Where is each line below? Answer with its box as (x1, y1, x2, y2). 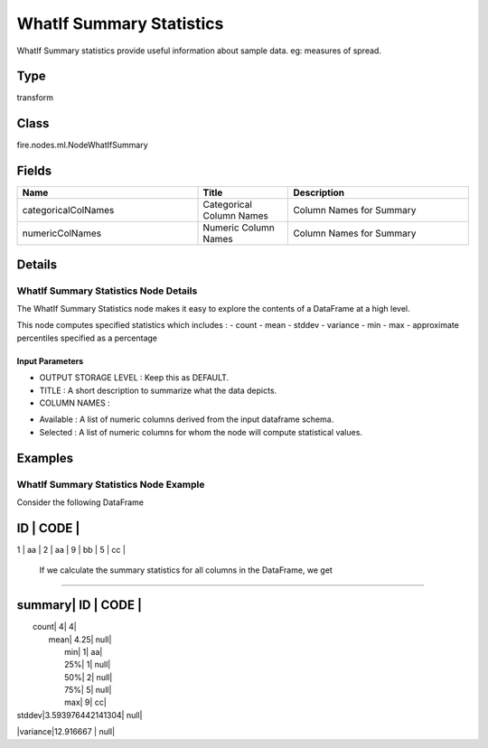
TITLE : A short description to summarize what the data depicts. (39, 385, 277, 396)
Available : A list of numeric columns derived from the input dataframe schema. (39, 414, 334, 425)
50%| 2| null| (64, 671, 113, 682)
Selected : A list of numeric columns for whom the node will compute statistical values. (39, 426, 363, 437)
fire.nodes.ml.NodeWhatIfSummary (16, 140, 148, 151)
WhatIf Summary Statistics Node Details (16, 285, 198, 297)
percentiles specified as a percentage (16, 332, 158, 343)
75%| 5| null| (64, 685, 112, 696)
